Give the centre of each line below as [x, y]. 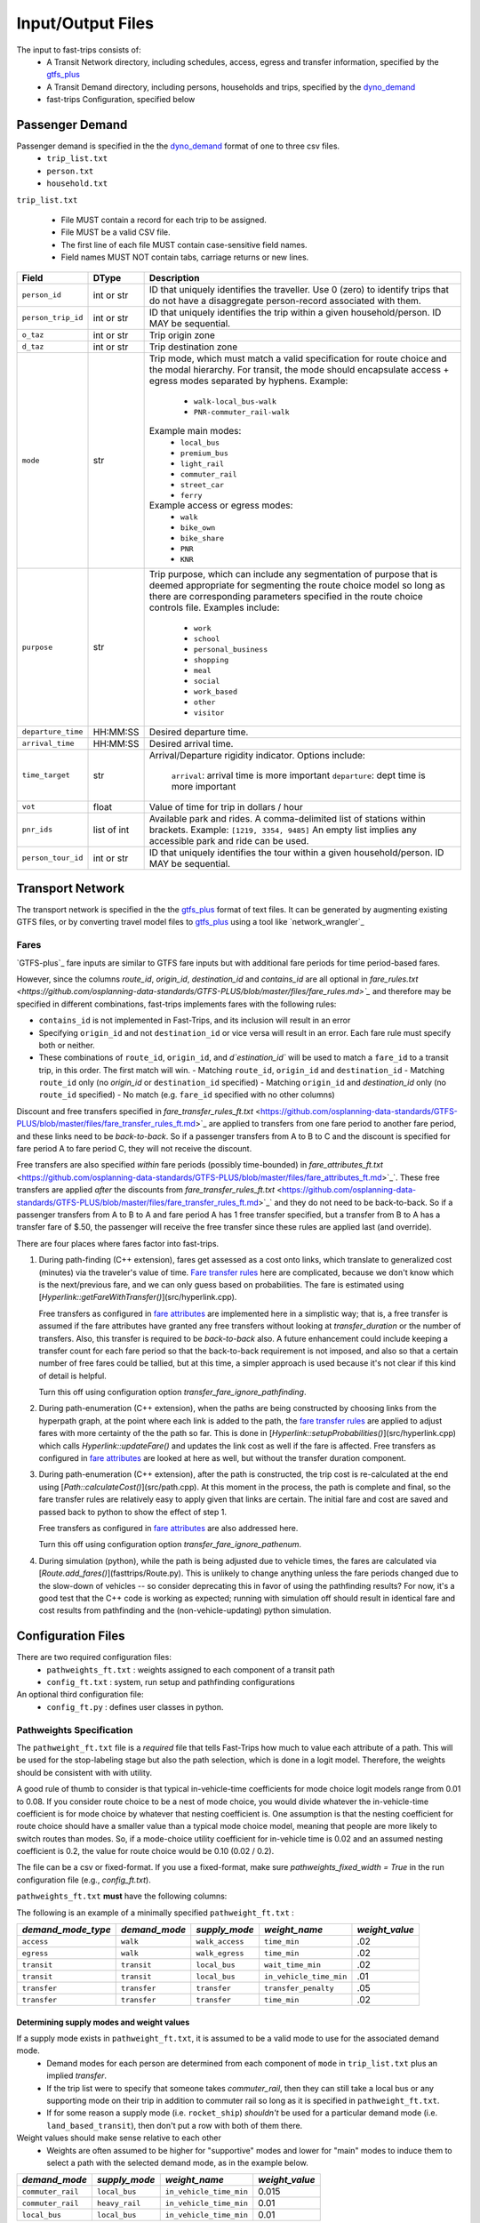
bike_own [198, 528]
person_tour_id [52, 858]
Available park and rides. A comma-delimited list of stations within [287, 818]
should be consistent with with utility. [84, 1772]
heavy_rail [119, 2203]
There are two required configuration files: [94, 1657]
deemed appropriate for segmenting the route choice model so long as [297, 585]
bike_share [202, 538]
